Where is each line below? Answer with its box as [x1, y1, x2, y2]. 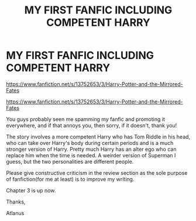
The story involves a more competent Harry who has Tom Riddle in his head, [6, 133, 191, 140]
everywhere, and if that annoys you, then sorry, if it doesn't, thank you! [6, 122, 177, 129]
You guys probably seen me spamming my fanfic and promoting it [6, 115, 165, 123]
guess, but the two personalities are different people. [6, 158, 134, 165]
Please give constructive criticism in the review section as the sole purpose [6, 169, 188, 176]
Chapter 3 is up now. [6, 187, 56, 194]
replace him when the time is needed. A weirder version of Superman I [6, 151, 176, 158]
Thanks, [6, 198, 26, 205]
